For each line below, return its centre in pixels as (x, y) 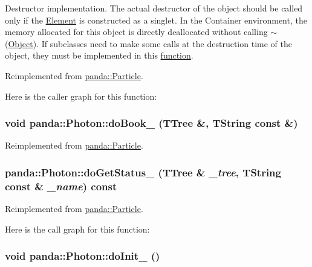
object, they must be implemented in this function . (99, 55)
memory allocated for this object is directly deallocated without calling (136, 32)
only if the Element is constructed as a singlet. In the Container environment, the (156, 20)
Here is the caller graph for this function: (81, 96)
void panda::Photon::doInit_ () (83, 256)
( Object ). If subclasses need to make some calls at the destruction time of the (148, 43)
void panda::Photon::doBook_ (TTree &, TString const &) (151, 123)
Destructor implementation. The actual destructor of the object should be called (154, 8)
